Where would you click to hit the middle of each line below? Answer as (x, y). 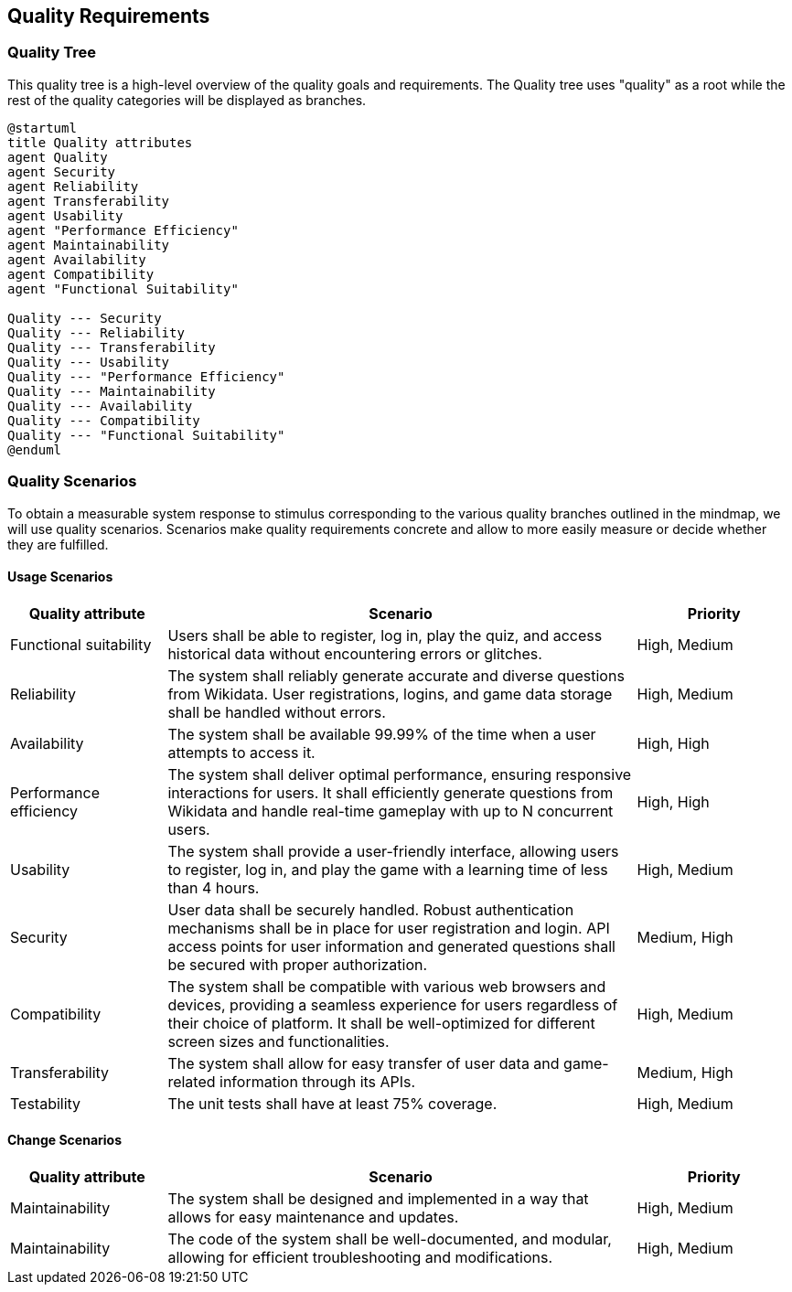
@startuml (42, 128)
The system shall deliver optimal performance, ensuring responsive (400, 774)
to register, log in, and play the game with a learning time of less (388, 869)
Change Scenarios (64, 1140)
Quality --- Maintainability (112, 391)
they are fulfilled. (58, 544)
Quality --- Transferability (112, 347)
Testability (46, 1103)
